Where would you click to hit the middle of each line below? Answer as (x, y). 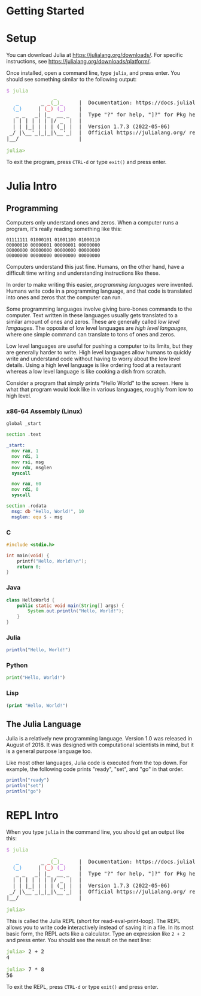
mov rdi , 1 (25, 456)
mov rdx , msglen (32, 467)
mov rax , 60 (27, 484)
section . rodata (26, 506)
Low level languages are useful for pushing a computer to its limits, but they (100, 346)
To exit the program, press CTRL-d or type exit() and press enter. (86, 162)
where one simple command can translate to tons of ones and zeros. (91, 335)
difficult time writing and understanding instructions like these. (83, 273)
